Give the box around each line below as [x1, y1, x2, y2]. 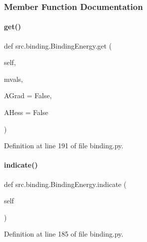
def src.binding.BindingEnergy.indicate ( [4, 179, 127, 189]
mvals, [4, 73, 23, 84]
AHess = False [4, 107, 49, 118]
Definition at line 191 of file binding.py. [4, 140, 124, 151]
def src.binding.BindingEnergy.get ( [4, 40, 112, 51]
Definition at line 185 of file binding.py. [4, 229, 124, 239]
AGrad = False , [4, 90, 52, 101]
